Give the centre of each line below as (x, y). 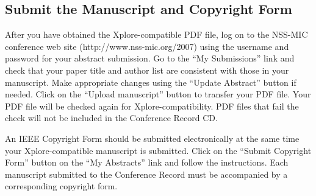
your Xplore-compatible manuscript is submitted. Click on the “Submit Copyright (158, 150)
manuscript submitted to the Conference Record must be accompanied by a (146, 174)
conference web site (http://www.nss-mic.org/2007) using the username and (147, 46)
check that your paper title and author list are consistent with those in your (147, 70)
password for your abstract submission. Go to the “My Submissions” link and (150, 58)
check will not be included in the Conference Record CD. (111, 118)
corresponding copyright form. (61, 186)
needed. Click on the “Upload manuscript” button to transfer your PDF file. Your (158, 94)
